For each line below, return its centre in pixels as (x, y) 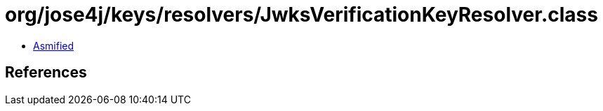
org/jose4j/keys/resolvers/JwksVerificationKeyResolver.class (301, 15)
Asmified (54, 45)
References (46, 73)
